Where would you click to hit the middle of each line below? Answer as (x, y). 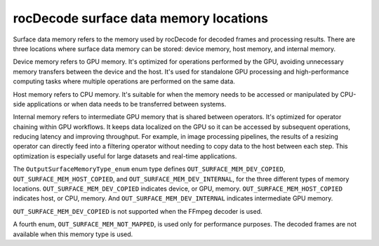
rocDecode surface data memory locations (140, 18)
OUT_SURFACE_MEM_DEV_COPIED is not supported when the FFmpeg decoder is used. (138, 211)
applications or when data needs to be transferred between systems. (127, 104)
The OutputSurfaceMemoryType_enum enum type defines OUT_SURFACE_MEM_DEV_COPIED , (149, 169)
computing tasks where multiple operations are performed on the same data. (124, 81)
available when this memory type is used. (73, 234)
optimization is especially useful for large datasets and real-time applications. (125, 156)
